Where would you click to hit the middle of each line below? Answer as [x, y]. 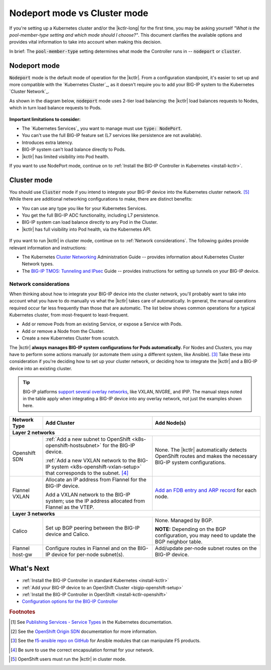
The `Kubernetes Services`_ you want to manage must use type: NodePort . [102, 128]
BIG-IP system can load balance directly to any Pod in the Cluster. [90, 222]
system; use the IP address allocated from [95, 500]
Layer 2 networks [34, 432]
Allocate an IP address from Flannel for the [96, 479]
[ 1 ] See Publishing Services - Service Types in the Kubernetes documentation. [92, 622]
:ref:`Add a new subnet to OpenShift [88, 439]
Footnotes [22, 612]
